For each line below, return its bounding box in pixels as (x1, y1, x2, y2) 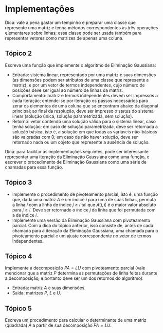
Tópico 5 (5, 304, 32, 312)
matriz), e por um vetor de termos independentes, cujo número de (12, 82, 145, 88)
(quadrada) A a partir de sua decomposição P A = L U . (5, 322, 112, 328)
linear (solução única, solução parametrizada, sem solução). (12, 113, 133, 119)
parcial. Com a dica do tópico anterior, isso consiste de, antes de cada (12, 222, 153, 228)
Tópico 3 (5, 178, 32, 187)
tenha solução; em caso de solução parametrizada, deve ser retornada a (12, 124, 158, 129)
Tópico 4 (5, 252, 33, 260)
